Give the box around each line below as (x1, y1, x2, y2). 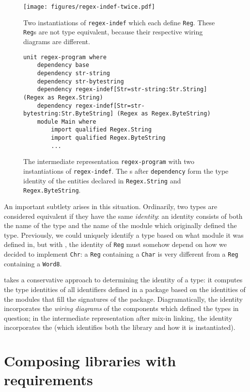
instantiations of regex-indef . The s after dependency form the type (23, 166, 229, 176)
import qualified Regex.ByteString (51, 134, 166, 142)
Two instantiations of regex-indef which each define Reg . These (23, 17, 215, 27)
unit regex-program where (23, 53, 107, 61)
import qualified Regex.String (51, 126, 152, 133)
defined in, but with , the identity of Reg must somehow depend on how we (4, 239, 227, 249)
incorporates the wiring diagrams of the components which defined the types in (4, 303, 239, 313)
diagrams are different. (23, 36, 90, 46)
